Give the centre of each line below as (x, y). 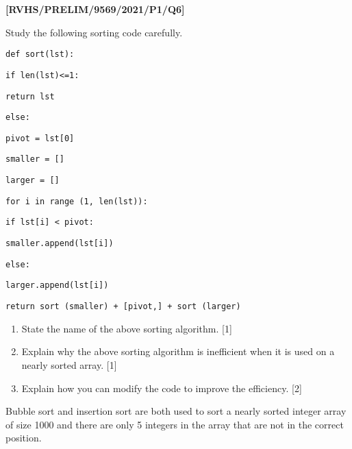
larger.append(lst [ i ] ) (57, 286)
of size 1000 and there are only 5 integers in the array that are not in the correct (175, 424)
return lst (30, 96)
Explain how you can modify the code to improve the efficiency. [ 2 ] (162, 388)
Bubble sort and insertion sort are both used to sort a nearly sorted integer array (176, 411)
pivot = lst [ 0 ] (40, 138)
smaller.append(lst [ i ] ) (60, 244)
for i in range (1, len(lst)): (77, 201)
